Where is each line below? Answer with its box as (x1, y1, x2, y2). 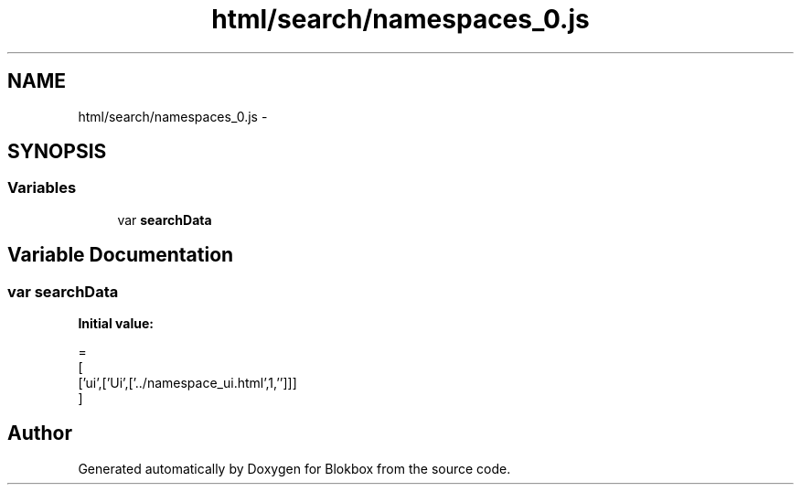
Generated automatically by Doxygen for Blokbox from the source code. (78, 460, 511, 476)
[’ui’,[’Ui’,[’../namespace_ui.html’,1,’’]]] (78, 375, 297, 391)
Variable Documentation (7, 243, 234, 267)
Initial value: (78, 316, 154, 332)
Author (7, 422, 72, 445)
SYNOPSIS (7, 140, 107, 164)
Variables (7, 178, 77, 198)
